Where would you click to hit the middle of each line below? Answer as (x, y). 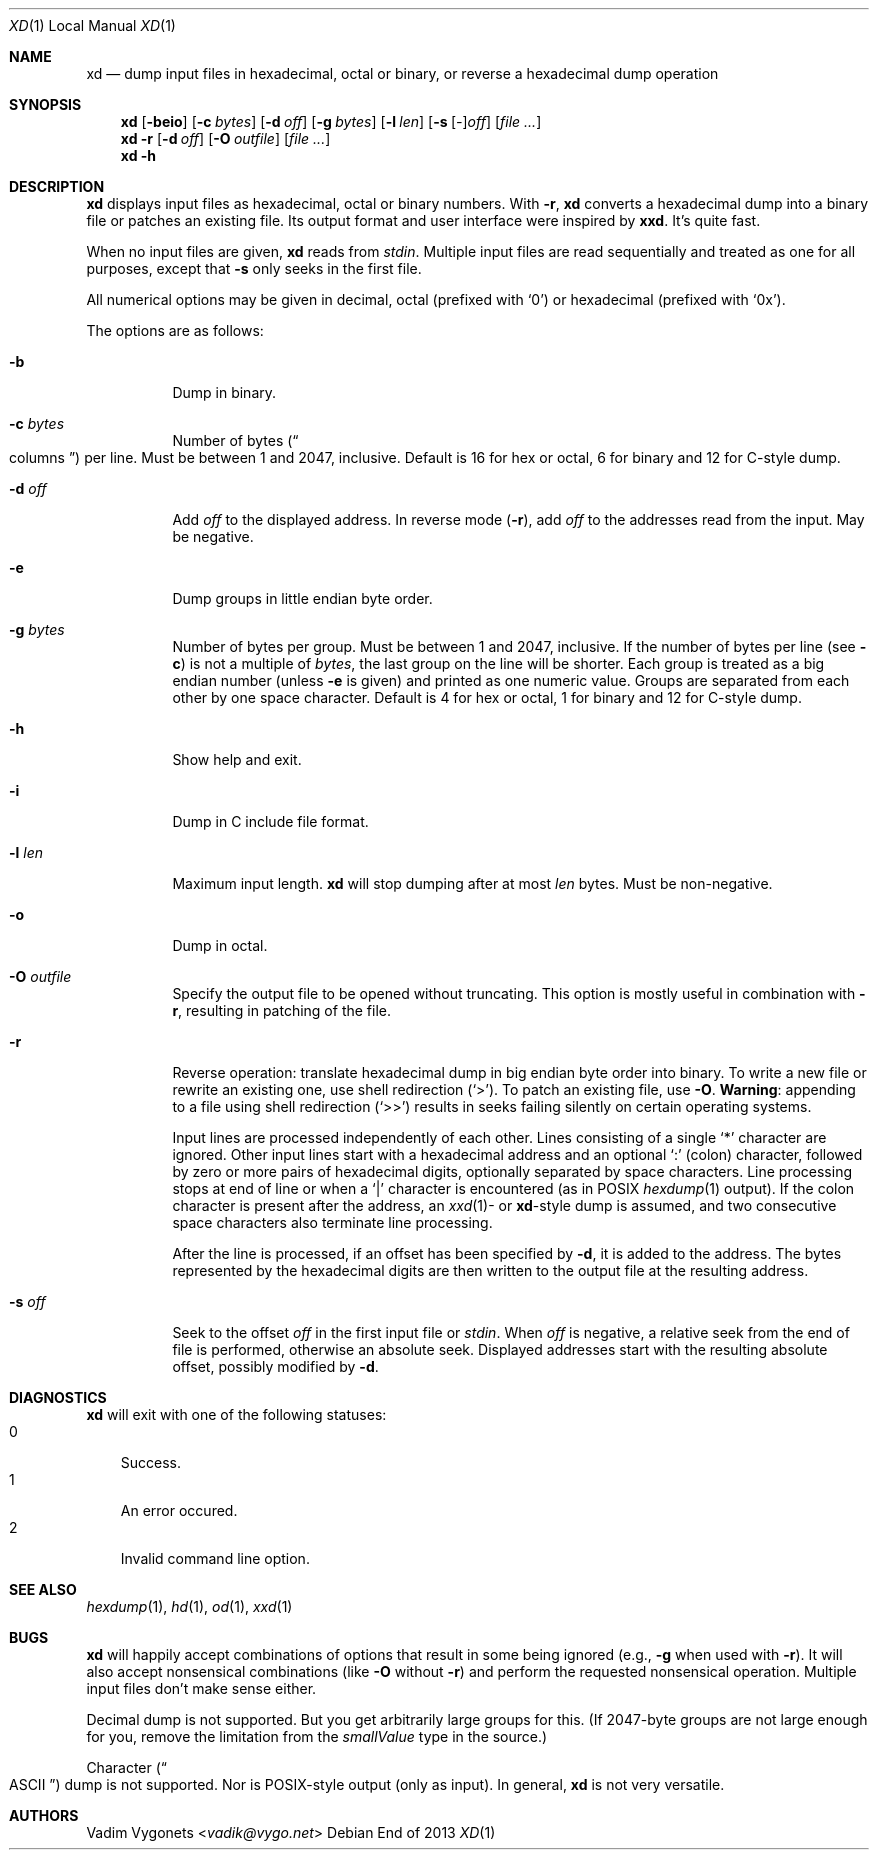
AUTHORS (44, 1815)
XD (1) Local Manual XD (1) (92, 25)
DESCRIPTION (57, 186)
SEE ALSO (43, 1589)
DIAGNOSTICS (58, 1397)
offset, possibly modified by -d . (275, 1366)
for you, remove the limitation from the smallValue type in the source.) (317, 1736)
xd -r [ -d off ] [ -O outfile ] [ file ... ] (225, 138)
